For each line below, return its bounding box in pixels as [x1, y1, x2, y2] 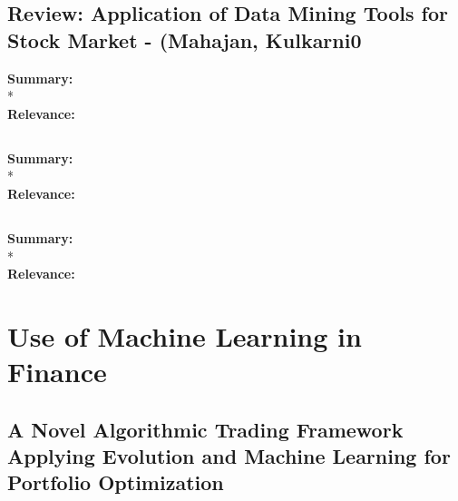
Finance [7, 353, 107, 390]
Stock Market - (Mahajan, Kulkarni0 [7, 25, 362, 54]
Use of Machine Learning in [7, 317, 362, 354]
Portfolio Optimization [7, 468, 224, 496]
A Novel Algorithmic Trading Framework [7, 415, 404, 443]
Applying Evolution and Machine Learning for [7, 442, 451, 470]
